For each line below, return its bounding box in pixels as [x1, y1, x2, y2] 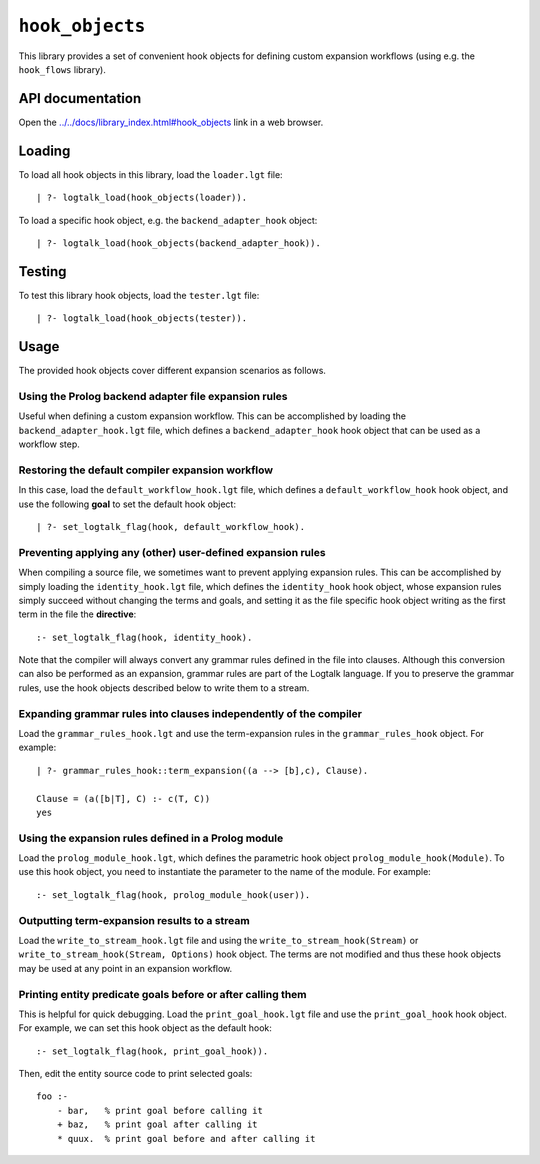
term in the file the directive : [18, 608, 137, 620]
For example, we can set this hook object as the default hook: [18, 1022, 272, 1034]
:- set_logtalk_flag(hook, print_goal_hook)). [36, 1045, 269, 1057]
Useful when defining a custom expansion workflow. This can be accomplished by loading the [18, 410, 407, 422]
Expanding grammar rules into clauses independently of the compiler [18, 706, 362, 720]
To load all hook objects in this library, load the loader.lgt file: [18, 168, 284, 180]
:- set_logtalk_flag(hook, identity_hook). [36, 631, 253, 643]
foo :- [36, 1091, 69, 1102]
